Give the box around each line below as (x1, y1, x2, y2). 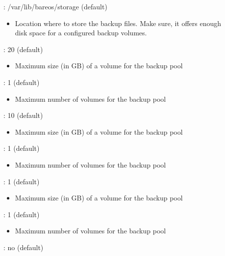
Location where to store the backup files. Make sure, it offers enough (15, 18, 222, 28)
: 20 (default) (3, 44, 43, 54)
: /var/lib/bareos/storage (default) (3, 1, 107, 11)
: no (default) (3, 242, 44, 252)
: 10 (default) (3, 110, 43, 120)
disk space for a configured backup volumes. (15, 28, 147, 38)
